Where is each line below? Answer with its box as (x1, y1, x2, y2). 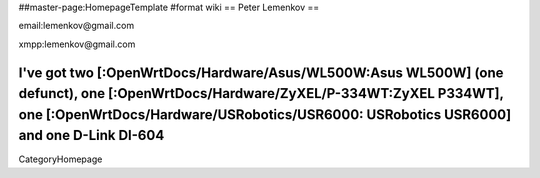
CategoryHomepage (18, 153, 103, 165)
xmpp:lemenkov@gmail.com (18, 38, 136, 50)
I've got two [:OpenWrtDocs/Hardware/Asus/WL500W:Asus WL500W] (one (18, 64, 504, 81)
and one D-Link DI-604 (18, 127, 165, 144)
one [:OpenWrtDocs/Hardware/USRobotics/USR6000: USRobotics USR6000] (18, 106, 512, 123)
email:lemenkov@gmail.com (18, 20, 135, 32)
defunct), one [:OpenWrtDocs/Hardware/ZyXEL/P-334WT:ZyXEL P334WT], (18, 85, 504, 102)
